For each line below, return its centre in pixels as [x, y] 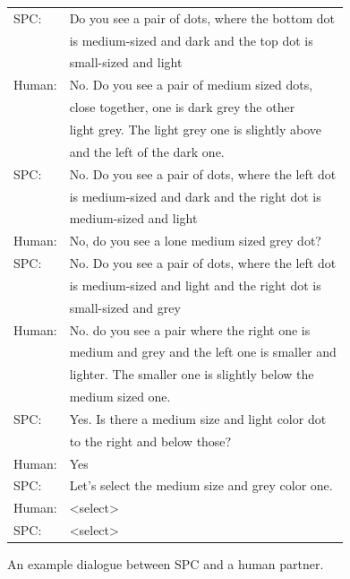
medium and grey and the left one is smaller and [203, 352]
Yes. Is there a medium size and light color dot [198, 418]
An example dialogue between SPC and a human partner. [166, 564]
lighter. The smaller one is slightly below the [192, 374]
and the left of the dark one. [147, 151]
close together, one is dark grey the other [182, 107]
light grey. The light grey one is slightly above [196, 129]
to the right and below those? [150, 441]
